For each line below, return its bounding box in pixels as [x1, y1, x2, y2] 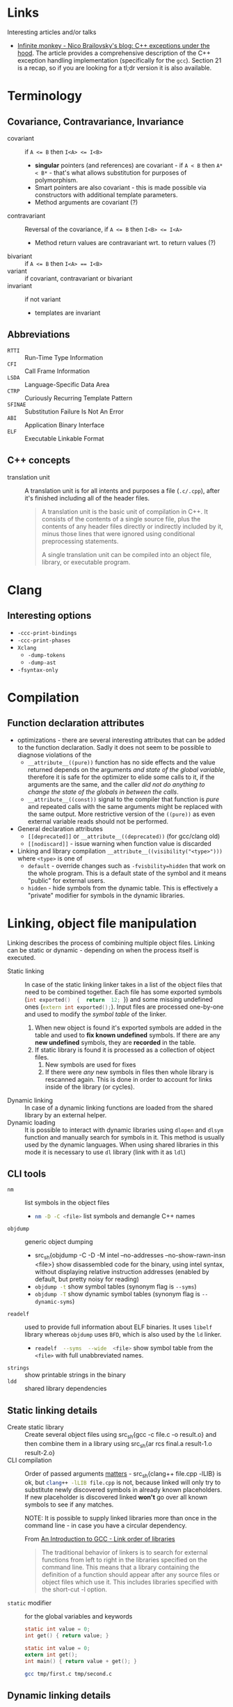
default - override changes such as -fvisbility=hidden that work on [27, 861, 226, 870]
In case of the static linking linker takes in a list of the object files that [24, 980, 223, 989]
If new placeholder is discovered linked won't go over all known [24, 1493, 208, 1502]
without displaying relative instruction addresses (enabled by [34, 1268, 210, 1276]
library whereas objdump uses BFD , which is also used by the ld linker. [24, 1330, 222, 1339]
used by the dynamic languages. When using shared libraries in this [24, 1140, 219, 1149]
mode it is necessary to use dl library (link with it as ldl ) [24, 1147, 186, 1156]
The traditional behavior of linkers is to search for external [41, 1548, 208, 1557]
